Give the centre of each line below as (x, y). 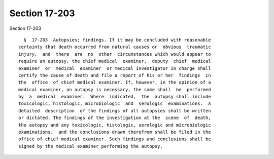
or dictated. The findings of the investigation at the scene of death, (115, 118)
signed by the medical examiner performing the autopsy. (91, 146)
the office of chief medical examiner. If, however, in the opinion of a (115, 83)
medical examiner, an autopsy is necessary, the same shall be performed (115, 89)
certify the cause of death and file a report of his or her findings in (115, 75)
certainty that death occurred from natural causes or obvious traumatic (115, 47)
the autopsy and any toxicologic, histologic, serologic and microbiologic (115, 125)
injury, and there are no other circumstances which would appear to (115, 54)
